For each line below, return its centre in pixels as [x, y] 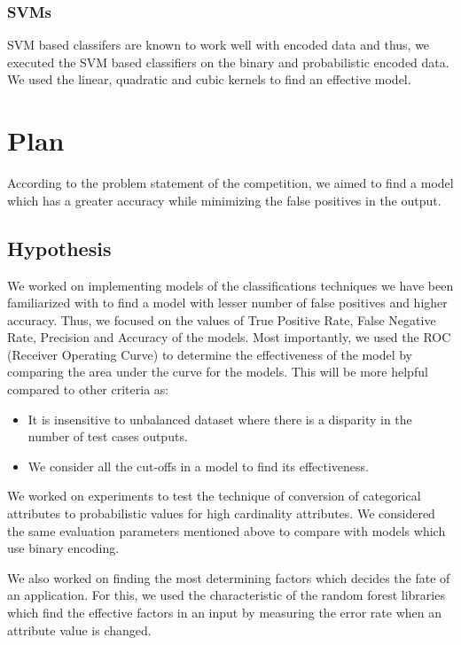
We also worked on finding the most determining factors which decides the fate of [229, 577]
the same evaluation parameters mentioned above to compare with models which [227, 530]
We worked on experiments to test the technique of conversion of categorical [214, 496]
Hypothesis [59, 248]
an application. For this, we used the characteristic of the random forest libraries [226, 595]
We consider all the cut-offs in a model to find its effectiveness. [198, 466]
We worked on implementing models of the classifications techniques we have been [230, 285]
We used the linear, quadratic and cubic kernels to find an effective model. [209, 79]
